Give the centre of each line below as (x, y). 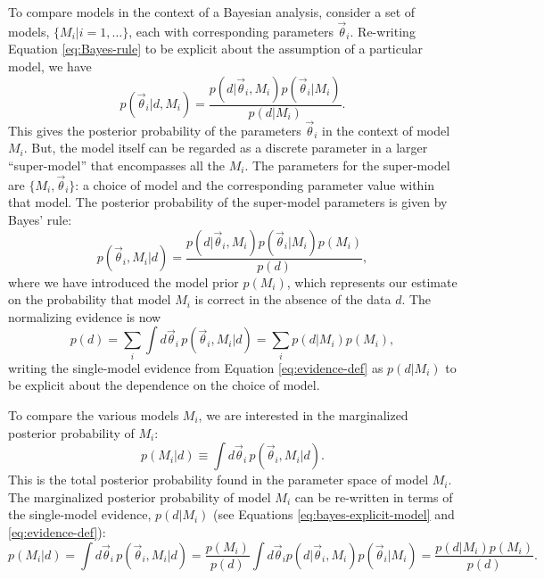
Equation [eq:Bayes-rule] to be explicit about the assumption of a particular (216, 49)
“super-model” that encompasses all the (116, 165)
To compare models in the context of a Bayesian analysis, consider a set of (212, 12)
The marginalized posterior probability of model (140, 496)
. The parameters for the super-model (347, 165)
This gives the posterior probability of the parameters (155, 130)
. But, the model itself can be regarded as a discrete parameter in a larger (226, 148)
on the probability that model (90, 299)
